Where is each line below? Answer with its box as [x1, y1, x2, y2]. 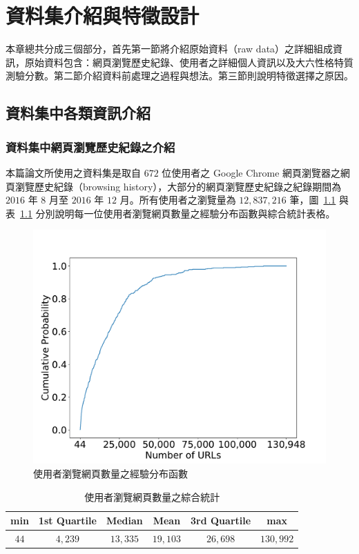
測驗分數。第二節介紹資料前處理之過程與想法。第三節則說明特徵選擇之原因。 [6, 68, 353, 83]
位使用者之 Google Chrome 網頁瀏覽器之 [162, 165, 341, 179]
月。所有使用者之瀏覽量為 [119, 192, 236, 207]
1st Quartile [38, 513, 97, 528]
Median [106, 513, 143, 528]
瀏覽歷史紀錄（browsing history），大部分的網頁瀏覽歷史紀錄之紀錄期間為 [14, 179, 342, 193]
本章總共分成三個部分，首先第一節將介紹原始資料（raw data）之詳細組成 [6, 41, 333, 56]
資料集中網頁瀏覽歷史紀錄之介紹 [6, 138, 175, 155]
